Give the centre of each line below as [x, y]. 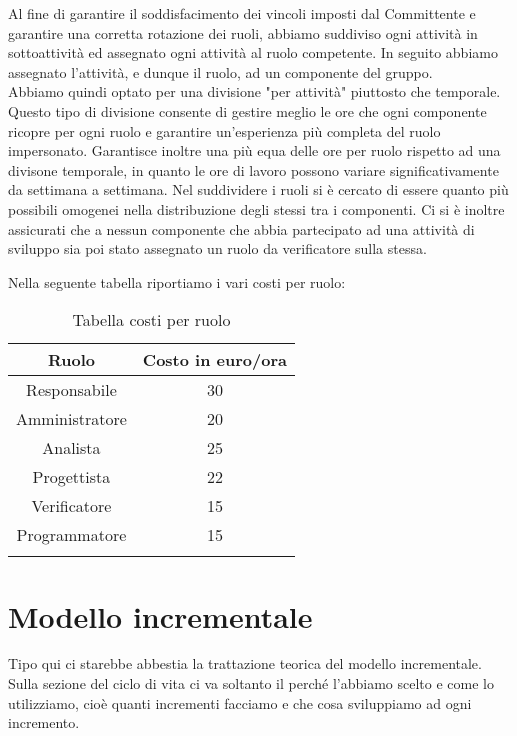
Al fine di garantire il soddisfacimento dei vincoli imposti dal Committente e [242, 13]
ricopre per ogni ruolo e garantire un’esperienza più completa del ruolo [224, 130]
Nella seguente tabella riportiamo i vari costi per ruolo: [177, 281]
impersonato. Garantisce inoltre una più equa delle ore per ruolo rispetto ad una [254, 150]
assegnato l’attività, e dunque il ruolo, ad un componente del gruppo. [220, 71]
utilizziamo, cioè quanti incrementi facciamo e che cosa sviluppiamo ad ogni [240, 702]
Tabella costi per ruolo [151, 320]
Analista [71, 448]
